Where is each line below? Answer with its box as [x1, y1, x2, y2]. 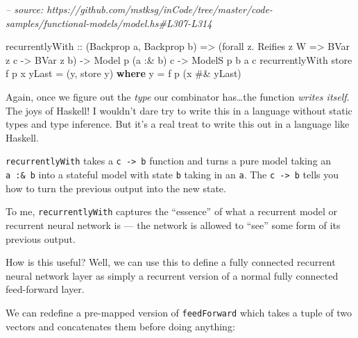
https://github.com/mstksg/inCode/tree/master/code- [46, 2, 273, 16]
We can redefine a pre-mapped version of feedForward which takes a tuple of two [6, 305, 352, 319]
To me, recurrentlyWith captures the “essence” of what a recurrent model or [6, 204, 337, 219]
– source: [6, 2, 44, 16]
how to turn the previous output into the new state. [6, 180, 226, 195]
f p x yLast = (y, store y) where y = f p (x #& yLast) [6, 66, 241, 81]
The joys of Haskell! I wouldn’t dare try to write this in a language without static [6, 103, 352, 117]
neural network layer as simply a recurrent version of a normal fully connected [6, 268, 339, 282]
